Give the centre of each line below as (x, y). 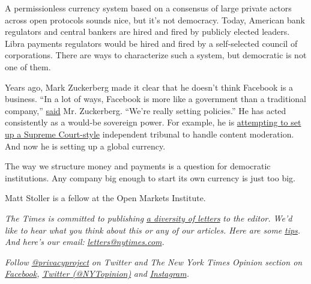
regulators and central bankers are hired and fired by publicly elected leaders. (147, 32)
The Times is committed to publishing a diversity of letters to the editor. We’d (149, 218)
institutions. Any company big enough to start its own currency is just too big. (150, 177)
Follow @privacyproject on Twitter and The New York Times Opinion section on (154, 261)
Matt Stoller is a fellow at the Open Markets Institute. (105, 198)
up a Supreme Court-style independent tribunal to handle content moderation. (149, 134)
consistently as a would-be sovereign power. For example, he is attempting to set (153, 122)
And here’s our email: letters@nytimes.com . (85, 242)
